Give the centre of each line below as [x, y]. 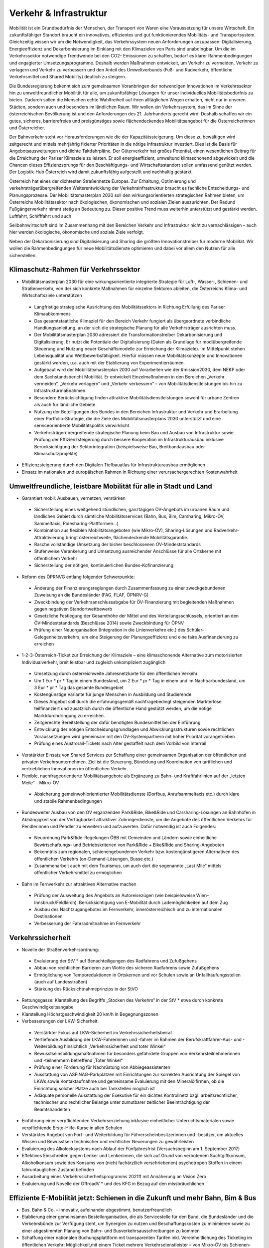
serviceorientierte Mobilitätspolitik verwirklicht [82, 426]
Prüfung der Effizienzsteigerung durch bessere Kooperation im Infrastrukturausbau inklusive [129, 440]
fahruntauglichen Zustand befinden [58, 1169]
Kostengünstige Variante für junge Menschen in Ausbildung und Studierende [113, 694]
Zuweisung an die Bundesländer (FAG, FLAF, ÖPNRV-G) [91, 595]
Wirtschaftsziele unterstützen [52, 296]
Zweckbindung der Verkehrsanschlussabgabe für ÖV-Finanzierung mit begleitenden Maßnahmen [134, 602]
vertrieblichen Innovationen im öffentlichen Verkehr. [75, 769]
